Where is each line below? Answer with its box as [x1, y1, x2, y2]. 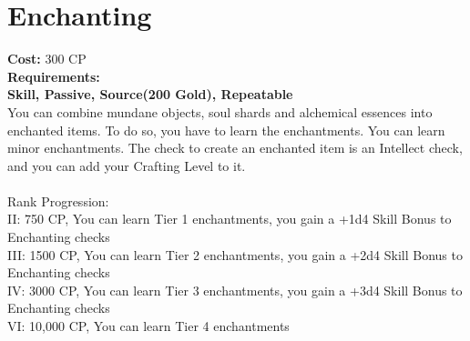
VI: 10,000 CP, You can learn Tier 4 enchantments [7, 316, 290, 336]
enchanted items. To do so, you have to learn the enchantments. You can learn [7, 120, 445, 139]
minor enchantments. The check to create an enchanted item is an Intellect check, [7, 138, 463, 157]
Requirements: [7, 66, 100, 85]
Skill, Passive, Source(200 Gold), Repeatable [7, 85, 293, 104]
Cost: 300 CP [7, 49, 87, 68]
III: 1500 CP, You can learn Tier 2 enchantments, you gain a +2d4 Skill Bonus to [7, 245, 463, 264]
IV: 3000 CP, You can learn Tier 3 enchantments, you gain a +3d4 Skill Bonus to [7, 280, 463, 299]
